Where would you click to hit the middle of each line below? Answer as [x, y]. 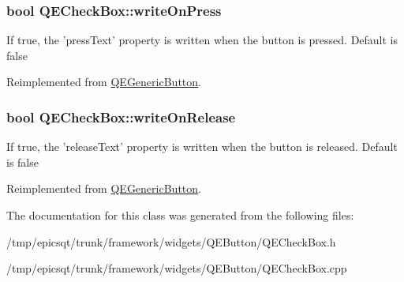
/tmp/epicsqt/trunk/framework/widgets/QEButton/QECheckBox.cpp [177, 268]
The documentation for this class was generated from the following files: [180, 215]
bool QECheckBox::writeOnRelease [121, 117]
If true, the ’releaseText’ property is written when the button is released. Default [202, 147]
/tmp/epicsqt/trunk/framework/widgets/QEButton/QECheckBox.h [171, 241]
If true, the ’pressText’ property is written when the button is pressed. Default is [202, 40]
